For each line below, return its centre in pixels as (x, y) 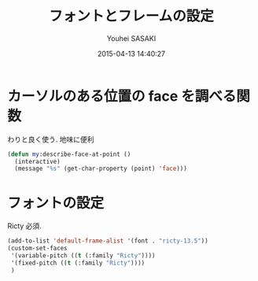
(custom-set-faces (37, 249)
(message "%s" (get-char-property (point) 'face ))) (101, 169)
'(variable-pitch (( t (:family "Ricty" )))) (83, 256)
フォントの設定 (56, 203)
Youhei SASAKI (131, 38)
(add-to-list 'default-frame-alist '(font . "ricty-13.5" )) (108, 241)
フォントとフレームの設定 (131, 16)
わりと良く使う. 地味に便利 (51, 139)
